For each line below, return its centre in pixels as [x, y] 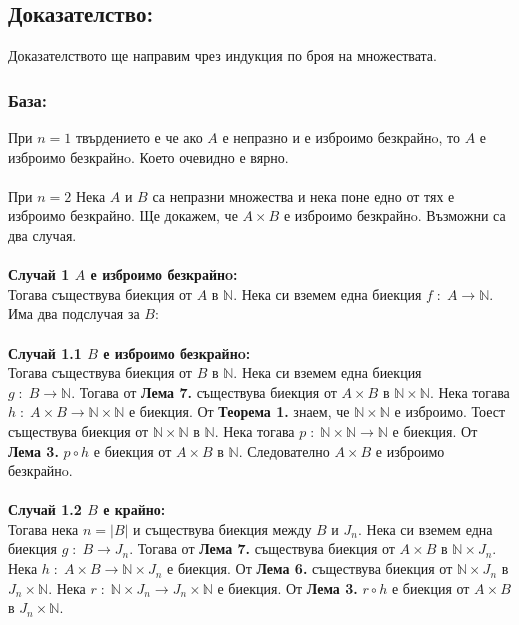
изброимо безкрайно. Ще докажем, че [123, 215]
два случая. [42, 234]
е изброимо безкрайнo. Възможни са [394, 215]
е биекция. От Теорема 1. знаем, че [239, 411]
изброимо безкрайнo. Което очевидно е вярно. [148, 156]
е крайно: [134, 509]
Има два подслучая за [74, 313]
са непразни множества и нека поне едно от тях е [303, 195]
